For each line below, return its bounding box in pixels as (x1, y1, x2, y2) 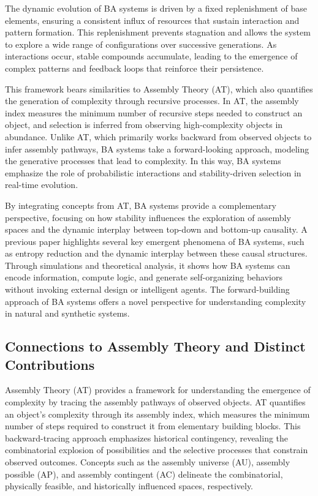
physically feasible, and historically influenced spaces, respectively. (5, 479, 254, 492)
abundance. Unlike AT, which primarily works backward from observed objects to (5, 130, 312, 143)
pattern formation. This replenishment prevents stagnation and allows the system (5, 26, 311, 39)
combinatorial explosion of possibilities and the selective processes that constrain (5, 443, 308, 456)
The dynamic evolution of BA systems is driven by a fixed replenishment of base (5, 2, 308, 14)
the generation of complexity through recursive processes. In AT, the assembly (5, 94, 299, 107)
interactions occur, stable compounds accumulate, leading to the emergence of (5, 50, 298, 62)
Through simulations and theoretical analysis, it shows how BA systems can (5, 258, 290, 271)
